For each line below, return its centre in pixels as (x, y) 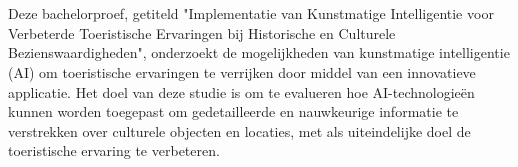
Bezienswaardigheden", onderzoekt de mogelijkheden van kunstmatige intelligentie (259, 52)
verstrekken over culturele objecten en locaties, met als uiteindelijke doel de (239, 130)
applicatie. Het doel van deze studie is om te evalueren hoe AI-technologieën (241, 91)
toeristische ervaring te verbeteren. (114, 150)
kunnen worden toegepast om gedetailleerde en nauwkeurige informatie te (233, 111)
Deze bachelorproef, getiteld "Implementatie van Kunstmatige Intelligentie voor (251, 13)
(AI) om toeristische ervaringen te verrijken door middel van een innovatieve (242, 71)
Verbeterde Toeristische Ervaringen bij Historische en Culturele (202, 32)
